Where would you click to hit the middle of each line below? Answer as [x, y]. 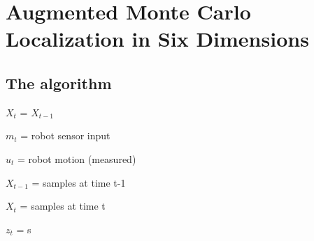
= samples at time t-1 [79, 182]
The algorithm [59, 83]
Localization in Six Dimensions [157, 39]
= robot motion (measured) [77, 158]
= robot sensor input [65, 135]
